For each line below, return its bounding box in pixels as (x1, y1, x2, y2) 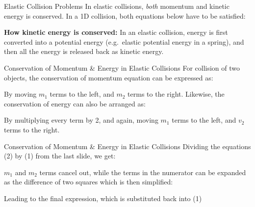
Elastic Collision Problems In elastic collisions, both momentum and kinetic (4, 1, 229, 11)
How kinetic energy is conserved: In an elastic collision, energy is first (4, 27, 228, 37)
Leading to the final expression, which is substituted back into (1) (4, 193, 202, 203)
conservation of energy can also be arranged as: (4, 98, 146, 108)
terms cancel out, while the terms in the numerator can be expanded (39, 167, 246, 177)
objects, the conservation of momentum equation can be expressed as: (4, 72, 213, 82)
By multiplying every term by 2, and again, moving (4, 115, 158, 125)
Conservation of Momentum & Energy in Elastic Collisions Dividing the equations (4, 141, 251, 151)
